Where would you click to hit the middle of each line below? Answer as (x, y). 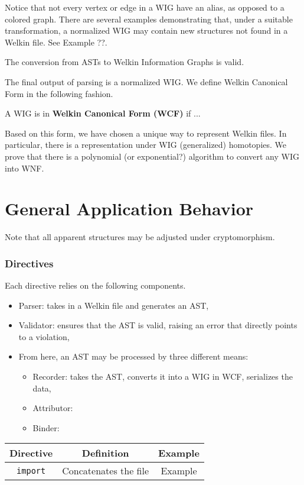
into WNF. (24, 168)
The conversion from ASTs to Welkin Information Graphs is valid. (125, 62)
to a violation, (44, 336)
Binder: (46, 427)
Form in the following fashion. (59, 93)
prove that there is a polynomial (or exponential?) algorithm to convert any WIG (152, 156)
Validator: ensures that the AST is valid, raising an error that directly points (158, 325)
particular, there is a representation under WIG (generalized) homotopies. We (146, 145)
